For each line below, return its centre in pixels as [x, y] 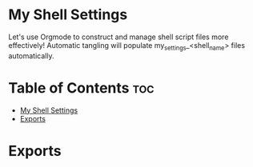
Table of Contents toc [81, 87]
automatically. [31, 56]
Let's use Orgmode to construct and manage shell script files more [118, 37]
